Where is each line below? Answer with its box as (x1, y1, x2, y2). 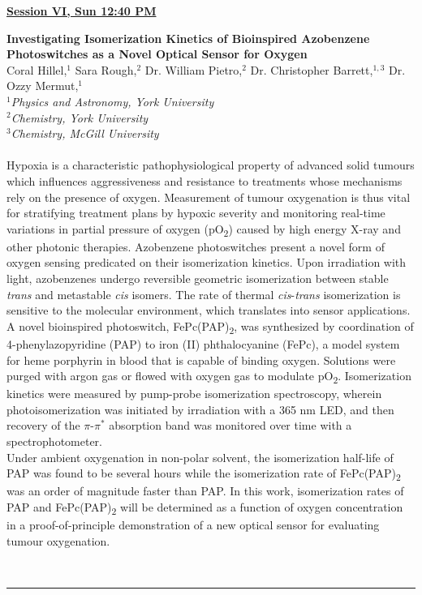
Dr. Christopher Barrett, (250, 61, 373, 78)
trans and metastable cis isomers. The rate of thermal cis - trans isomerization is (6, 285, 401, 302)
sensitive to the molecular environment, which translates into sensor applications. (6, 302, 411, 319)
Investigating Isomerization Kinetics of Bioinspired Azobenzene (6, 29, 370, 46)
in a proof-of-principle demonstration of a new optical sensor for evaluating (6, 516, 380, 533)
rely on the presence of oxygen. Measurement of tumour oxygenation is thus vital (6, 188, 411, 205)
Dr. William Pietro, (144, 61, 243, 78)
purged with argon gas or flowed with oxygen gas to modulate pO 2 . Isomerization (6, 367, 411, 386)
